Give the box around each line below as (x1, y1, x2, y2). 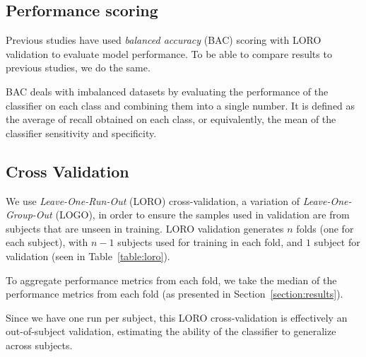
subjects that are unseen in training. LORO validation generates (6, 221, 284, 235)
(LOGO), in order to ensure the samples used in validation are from (55, 207, 350, 222)
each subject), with (6, 235, 88, 250)
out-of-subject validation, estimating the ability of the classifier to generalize (6, 324, 336, 339)
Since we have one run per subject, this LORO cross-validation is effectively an (6, 310, 348, 324)
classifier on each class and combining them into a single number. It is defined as (6, 98, 355, 112)
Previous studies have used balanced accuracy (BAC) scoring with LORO (6, 33, 321, 47)
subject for (314, 235, 360, 250)
